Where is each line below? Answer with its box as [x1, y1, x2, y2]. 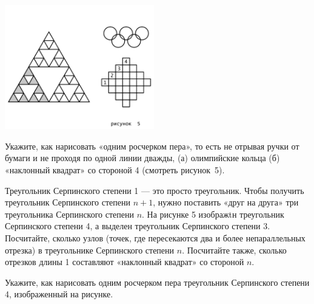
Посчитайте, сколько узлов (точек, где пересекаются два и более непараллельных [5, 231, 306, 244]
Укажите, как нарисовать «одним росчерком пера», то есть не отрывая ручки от [5, 139, 299, 152]
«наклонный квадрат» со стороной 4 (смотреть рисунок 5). [5, 164, 225, 176]
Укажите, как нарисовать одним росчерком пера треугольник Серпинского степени [5, 275, 310, 288]
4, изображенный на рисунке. [5, 288, 113, 300]
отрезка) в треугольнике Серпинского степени [5, 243, 175, 256]
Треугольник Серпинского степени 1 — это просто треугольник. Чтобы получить [5, 184, 304, 196]
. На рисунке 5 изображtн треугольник [142, 207, 284, 220]
